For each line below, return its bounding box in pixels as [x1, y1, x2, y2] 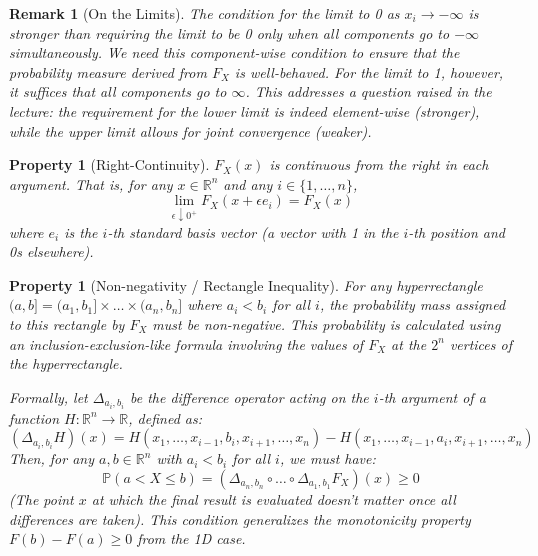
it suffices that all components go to [9, 81, 227, 102]
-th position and [408, 221, 505, 242]
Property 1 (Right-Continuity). [9, 154, 210, 175]
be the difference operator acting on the [129, 386, 369, 407]
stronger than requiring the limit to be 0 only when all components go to [9, 22, 450, 43]
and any [223, 173, 273, 194]
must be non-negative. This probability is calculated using [152, 313, 501, 334]
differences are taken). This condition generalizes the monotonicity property [9, 508, 471, 529]
